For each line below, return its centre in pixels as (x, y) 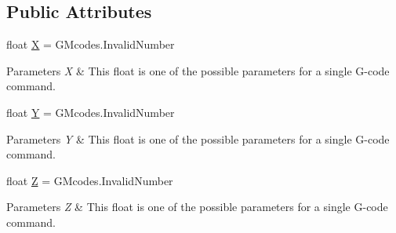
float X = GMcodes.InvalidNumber (91, 44)
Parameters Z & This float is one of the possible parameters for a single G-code (197, 207)
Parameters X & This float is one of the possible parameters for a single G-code (198, 70)
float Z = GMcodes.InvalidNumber (90, 180)
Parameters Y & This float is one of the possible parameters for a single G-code (198, 138)
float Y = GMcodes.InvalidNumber (91, 112)
